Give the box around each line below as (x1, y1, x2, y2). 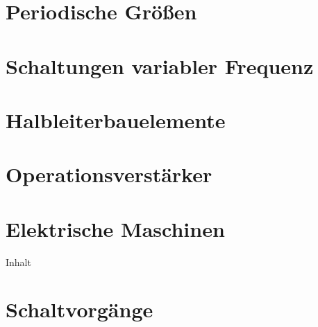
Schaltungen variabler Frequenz (6, 51, 314, 80)
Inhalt (6, 254, 31, 269)
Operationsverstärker (6, 160, 212, 188)
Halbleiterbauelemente (6, 105, 226, 134)
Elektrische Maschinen (6, 214, 225, 242)
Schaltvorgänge (6, 295, 153, 324)
